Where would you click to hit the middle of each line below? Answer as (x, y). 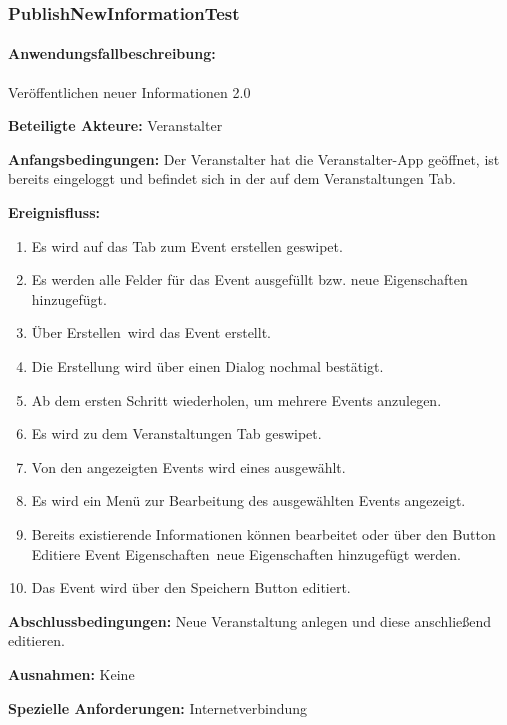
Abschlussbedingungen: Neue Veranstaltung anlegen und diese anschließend (250, 620)
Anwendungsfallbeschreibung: (112, 53)
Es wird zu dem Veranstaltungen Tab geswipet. (176, 433)
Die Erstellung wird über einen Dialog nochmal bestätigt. (207, 365)
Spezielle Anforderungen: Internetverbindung (158, 707)
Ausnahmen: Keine (71, 673)
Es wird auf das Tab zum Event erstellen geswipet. (187, 245)
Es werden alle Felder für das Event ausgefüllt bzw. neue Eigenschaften (249, 279)
